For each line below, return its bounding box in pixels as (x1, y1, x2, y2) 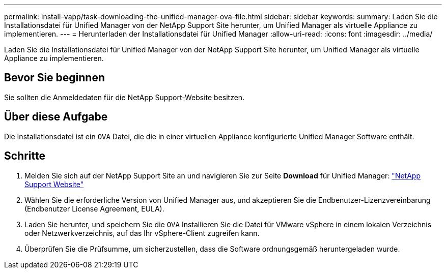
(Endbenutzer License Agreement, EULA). (24, 204, 164, 213)
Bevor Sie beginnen (4, 71, 105, 84)
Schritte (4, 149, 45, 163)
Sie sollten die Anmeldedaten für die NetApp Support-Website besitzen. (4, 93, 245, 102)
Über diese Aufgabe (4, 110, 108, 124)
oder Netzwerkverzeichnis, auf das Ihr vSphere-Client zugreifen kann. (24, 228, 260, 237)
